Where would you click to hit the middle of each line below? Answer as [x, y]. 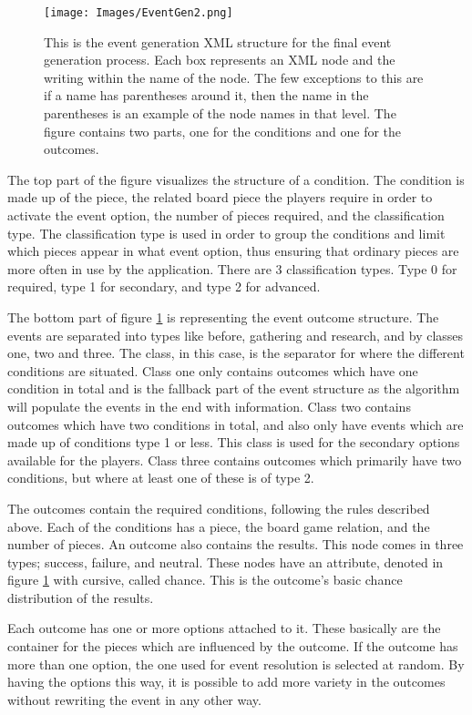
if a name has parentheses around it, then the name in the [206, 95]
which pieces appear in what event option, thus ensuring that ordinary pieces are [233, 251]
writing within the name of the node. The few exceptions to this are [234, 77]
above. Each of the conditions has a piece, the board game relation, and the [219, 526]
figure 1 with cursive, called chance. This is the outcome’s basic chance [205, 580]
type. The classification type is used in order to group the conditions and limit [226, 233]
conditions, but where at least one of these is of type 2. [161, 478]
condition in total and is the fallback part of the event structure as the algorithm [234, 388]
